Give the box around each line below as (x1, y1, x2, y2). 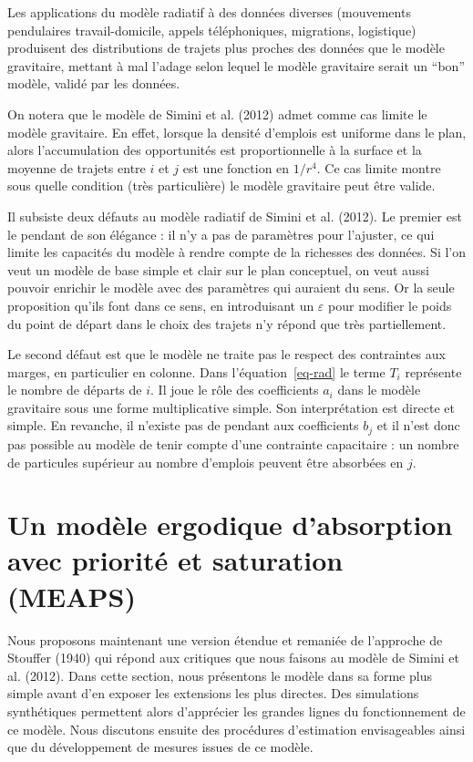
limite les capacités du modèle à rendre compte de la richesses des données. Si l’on (7, 242, 467, 262)
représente (405, 362, 462, 381)
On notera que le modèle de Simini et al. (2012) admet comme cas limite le (7, 104, 427, 123)
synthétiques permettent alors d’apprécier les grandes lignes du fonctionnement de (7, 701, 466, 720)
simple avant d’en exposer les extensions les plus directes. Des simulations (7, 684, 419, 703)
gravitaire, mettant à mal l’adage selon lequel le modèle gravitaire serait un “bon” (7, 56, 465, 75)
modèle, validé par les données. (7, 74, 180, 93)
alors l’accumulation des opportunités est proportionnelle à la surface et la (7, 140, 422, 160)
